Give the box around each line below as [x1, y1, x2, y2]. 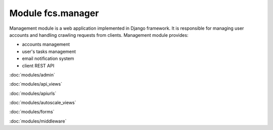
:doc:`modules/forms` [9, 109, 55, 115]
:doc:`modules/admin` [9, 72, 55, 78]
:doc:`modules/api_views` [9, 81, 63, 87]
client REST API [22, 62, 55, 69]
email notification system [22, 55, 74, 61]
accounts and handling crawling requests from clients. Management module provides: [9, 32, 189, 38]
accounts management [22, 41, 70, 47]
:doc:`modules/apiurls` [9, 90, 57, 96]
